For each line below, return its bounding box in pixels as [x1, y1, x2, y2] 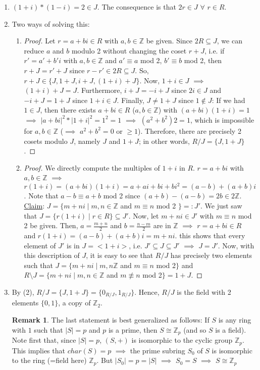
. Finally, [117, 94, 144, 105]
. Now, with [218, 240, 254, 250]
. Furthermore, [77, 85, 122, 95]
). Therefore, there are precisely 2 [138, 125, 241, 136]
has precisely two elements [170, 250, 252, 260]
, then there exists [40, 104, 96, 115]
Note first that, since [12, 335, 76, 345]
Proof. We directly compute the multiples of [24, 162, 160, 173]
